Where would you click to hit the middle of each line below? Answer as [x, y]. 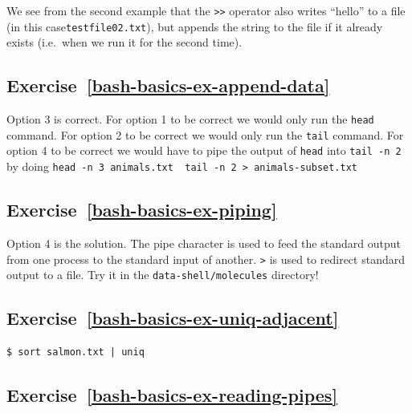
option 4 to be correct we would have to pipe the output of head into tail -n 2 [204, 150]
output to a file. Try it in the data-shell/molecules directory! [163, 275]
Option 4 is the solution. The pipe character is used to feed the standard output [204, 243]
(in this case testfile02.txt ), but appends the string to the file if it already [195, 26]
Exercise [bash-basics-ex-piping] [142, 210]
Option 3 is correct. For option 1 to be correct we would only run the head [190, 119]
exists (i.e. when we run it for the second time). [124, 42]
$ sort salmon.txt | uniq [75, 352]
